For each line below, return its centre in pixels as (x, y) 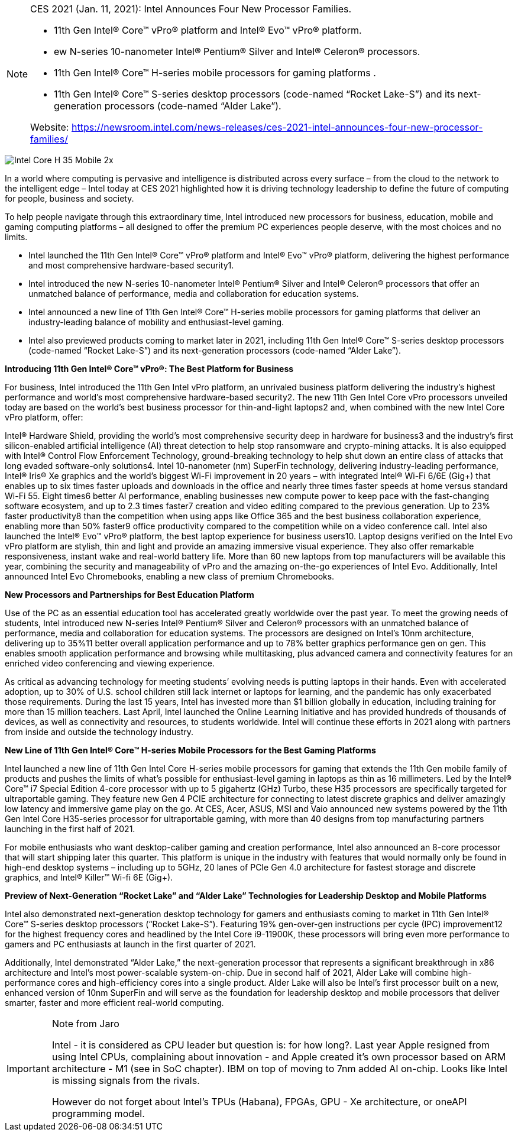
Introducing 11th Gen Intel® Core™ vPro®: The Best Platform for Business (149, 369)
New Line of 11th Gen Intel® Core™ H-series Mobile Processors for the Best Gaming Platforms (190, 750)
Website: (50, 127)
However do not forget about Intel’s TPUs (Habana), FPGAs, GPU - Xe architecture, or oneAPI (259, 1102)
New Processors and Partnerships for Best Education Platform (129, 595)
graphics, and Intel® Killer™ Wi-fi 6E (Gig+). (89, 877)
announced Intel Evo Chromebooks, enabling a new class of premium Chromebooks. (170, 576)
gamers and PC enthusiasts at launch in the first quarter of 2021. (130, 944)
